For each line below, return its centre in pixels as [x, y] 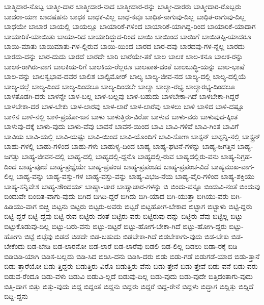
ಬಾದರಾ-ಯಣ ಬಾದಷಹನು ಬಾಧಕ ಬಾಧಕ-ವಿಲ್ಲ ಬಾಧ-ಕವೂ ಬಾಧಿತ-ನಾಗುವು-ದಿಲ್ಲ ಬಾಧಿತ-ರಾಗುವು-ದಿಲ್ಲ [125, 16]
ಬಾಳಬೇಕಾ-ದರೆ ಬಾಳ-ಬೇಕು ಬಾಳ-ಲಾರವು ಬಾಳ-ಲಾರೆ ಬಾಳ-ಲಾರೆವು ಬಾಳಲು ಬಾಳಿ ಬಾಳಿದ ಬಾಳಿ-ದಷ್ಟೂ [124, 106]
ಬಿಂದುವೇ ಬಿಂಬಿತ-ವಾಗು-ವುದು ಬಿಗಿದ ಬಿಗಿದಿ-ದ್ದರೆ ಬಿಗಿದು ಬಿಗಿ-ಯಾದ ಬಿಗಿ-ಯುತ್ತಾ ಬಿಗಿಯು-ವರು [116, 196]
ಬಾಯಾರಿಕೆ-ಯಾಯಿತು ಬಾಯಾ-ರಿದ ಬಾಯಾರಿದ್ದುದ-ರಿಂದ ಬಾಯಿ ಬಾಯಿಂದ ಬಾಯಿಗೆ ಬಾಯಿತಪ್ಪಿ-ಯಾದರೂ [128, 36]
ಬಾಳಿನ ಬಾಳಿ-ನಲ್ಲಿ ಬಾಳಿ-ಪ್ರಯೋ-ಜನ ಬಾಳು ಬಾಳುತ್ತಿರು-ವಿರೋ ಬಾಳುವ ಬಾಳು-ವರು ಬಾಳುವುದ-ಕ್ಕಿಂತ [121, 116]
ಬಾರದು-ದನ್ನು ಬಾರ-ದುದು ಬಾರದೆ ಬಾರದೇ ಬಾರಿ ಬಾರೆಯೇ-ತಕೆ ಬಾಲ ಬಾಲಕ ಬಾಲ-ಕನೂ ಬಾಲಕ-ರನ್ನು [124, 56]
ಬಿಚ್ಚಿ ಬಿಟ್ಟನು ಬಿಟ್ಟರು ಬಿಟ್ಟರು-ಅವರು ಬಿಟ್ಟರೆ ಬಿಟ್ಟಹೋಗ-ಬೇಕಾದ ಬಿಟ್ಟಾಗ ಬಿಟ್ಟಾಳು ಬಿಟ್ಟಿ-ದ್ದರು [145, 206]
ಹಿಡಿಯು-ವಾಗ [21, 206]
